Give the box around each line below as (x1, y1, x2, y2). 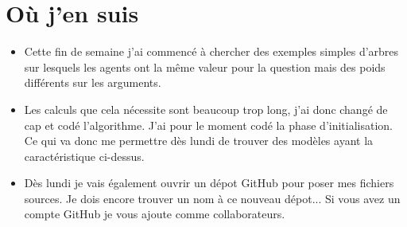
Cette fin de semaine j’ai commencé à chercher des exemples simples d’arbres (24, 43, 399, 60)
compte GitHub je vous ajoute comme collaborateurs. (24, 205, 285, 222)
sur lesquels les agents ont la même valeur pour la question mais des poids (24, 58, 386, 75)
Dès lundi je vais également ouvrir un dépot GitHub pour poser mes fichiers (24, 174, 394, 191)
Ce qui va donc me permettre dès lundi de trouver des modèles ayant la (24, 132, 374, 149)
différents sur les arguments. (24, 74, 161, 91)
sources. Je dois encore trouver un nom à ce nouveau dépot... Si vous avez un (24, 190, 401, 206)
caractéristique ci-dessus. (24, 147, 145, 164)
